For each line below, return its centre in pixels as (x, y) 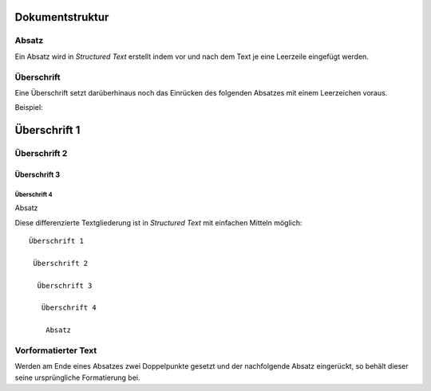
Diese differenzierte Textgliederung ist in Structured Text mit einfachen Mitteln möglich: (158, 222)
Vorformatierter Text (56, 350)
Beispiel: (29, 108)
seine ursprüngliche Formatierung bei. (77, 377)
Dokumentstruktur (62, 17)
